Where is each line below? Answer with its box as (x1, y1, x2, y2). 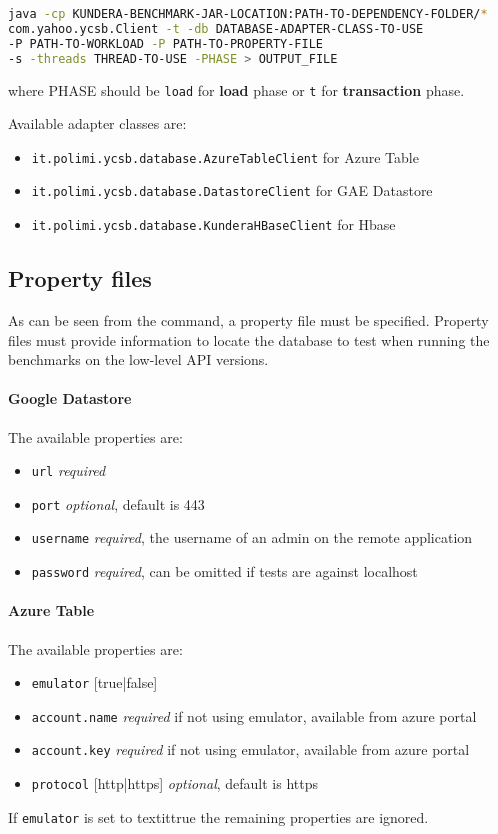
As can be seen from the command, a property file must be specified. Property (8, 309, 489, 330)
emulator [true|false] (31, 672, 158, 693)
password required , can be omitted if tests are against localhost (31, 561, 418, 582)
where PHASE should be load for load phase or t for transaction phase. (8, 79, 465, 100)
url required (31, 460, 106, 481)
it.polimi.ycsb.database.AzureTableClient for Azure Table (31, 146, 419, 167)
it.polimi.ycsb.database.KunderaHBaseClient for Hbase (31, 214, 396, 235)
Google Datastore (8, 388, 132, 409)
